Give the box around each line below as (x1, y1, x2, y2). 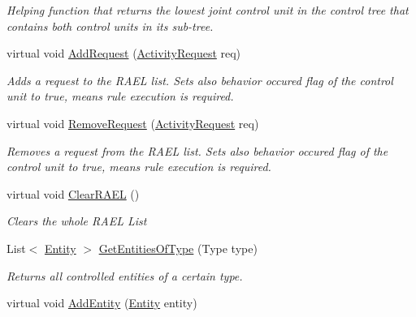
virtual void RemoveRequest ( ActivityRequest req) (6, 114, 259, 131)
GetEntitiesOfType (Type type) (98, 239, 258, 256)
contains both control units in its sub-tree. (6, 17, 214, 34)
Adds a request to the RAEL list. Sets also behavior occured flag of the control (6, 71, 393, 88)
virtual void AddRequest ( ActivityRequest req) (6, 45, 241, 62)
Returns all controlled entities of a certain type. (6, 267, 243, 284)
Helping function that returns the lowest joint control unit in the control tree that (6, 2, 409, 18)
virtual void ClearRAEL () (6, 185, 140, 202)
